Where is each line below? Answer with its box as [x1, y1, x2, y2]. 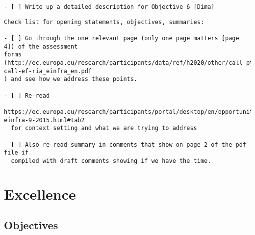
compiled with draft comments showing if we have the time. [11, 157, 211, 164]
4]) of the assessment [4, 43, 78, 50]
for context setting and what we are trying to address [11, 125, 197, 132]
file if [4, 149, 29, 157]
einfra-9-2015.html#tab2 [4, 116, 85, 124]
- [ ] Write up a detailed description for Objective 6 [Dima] [4, 3, 215, 10]
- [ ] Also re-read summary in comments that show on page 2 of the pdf [4, 141, 246, 148]
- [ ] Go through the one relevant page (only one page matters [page [4, 34, 239, 42]
